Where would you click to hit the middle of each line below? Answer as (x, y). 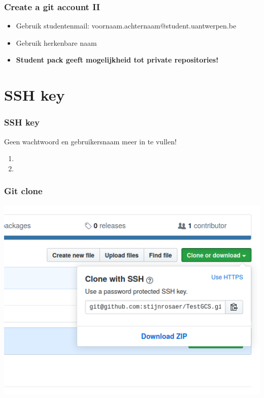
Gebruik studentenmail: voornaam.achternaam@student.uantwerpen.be (126, 26)
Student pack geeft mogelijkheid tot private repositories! (117, 60)
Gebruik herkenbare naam (56, 42)
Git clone (23, 191)
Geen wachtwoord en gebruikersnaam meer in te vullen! (90, 141)
